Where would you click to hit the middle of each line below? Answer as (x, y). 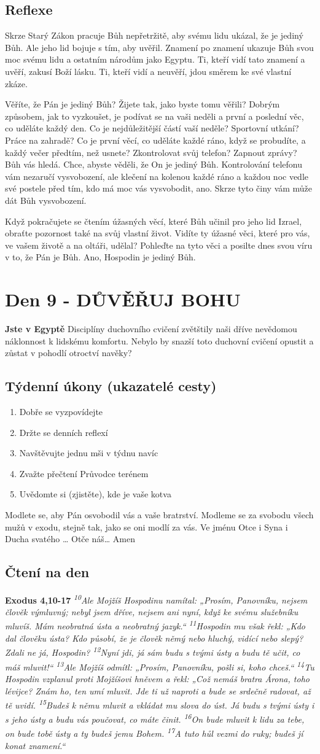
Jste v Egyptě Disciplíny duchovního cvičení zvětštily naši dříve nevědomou (151, 329)
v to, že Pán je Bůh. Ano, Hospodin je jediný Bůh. (100, 257)
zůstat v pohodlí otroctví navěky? (68, 353)
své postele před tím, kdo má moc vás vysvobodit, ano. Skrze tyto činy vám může (159, 188)
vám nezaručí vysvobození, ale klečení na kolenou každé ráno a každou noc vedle (157, 176)
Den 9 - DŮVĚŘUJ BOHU (123, 299)
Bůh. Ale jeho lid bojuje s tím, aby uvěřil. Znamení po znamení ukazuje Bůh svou (159, 47)
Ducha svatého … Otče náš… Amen (70, 539)
